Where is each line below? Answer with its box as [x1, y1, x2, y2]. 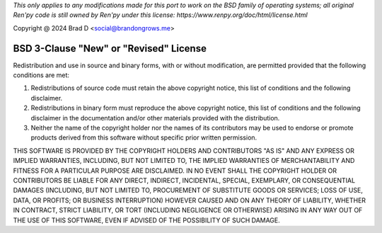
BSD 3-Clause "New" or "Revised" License [13, 42, 207, 55]
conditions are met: [13, 71, 70, 79]
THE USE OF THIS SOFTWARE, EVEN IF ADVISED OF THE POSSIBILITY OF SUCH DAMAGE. [13, 216, 281, 225]
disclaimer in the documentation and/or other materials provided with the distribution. [30, 113, 280, 122]
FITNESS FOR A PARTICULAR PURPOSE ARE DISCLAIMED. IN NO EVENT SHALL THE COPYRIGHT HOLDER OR [13, 166, 337, 175]
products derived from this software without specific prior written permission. [30, 133, 257, 142]
